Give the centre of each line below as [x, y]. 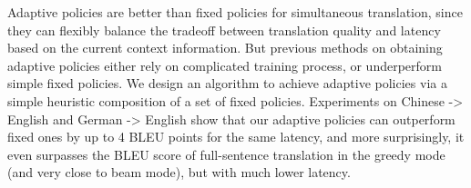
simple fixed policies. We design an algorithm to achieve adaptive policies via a [227, 83]
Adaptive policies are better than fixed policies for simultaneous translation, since [235, 12]
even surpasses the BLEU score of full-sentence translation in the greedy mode [226, 154]
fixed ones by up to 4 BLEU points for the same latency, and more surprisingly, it [236, 137]
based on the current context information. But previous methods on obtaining [225, 48]
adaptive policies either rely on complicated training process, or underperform [225, 65]
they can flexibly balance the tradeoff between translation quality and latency [224, 30]
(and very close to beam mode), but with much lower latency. [179, 172]
